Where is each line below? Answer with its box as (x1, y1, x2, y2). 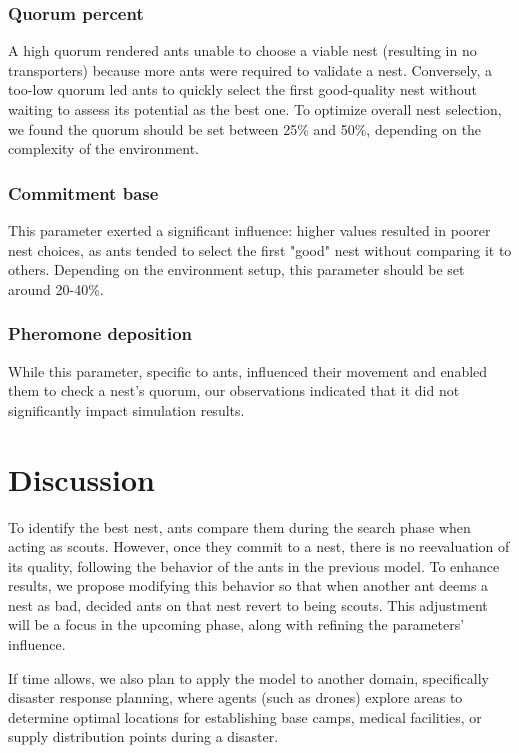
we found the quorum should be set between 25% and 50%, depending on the (8, 118, 482, 139)
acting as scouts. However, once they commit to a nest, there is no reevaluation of (8, 536, 510, 557)
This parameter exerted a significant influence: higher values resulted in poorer (8, 220, 491, 240)
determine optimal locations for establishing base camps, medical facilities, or (8, 706, 482, 727)
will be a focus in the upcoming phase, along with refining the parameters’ (8, 614, 465, 635)
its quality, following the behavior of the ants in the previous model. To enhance (8, 555, 500, 576)
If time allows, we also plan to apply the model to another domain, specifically (8, 667, 489, 688)
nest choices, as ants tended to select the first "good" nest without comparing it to (8, 239, 512, 260)
